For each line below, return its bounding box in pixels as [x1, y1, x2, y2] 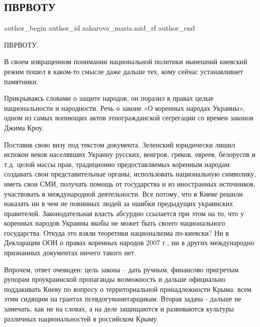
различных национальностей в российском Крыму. [4, 313, 159, 323]
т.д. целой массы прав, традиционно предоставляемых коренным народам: [4, 158, 231, 169]
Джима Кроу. [4, 122, 45, 132]
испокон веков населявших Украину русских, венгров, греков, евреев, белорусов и [4, 149, 255, 159]
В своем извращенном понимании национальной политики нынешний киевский [4, 56, 247, 67]
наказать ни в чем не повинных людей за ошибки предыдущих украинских [4, 198, 233, 209]
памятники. [4, 76, 39, 86]
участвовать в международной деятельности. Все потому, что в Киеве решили [4, 188, 243, 199]
